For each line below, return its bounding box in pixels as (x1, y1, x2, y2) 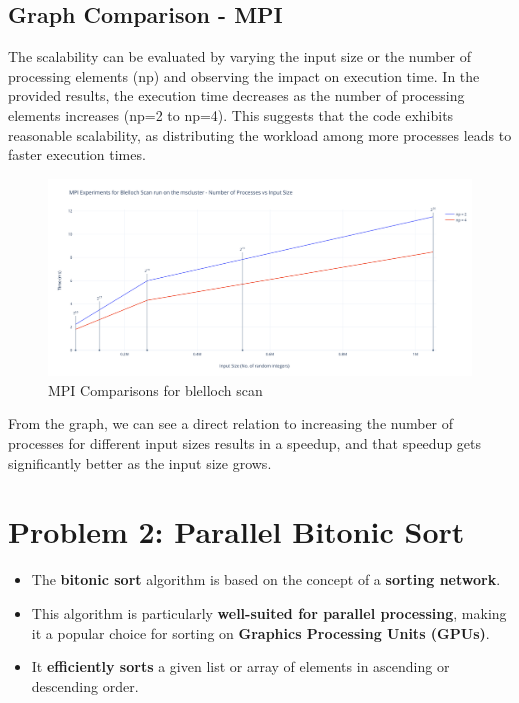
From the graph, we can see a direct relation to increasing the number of (8, 413, 454, 434)
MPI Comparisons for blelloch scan (48, 379, 263, 400)
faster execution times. (8, 144, 146, 165)
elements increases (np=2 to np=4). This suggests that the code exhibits (8, 104, 454, 125)
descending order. (31, 675, 139, 696)
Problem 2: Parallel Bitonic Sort (8, 511, 465, 552)
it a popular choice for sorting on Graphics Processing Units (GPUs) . (31, 622, 490, 643)
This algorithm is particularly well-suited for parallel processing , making (31, 602, 507, 623)
